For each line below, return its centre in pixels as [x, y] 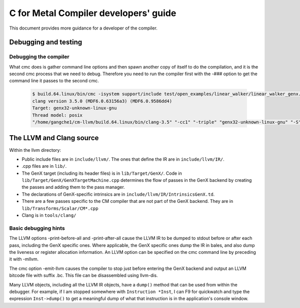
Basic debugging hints [37, 228]
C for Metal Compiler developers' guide [93, 13]
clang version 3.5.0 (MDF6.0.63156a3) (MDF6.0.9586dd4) [102, 101]
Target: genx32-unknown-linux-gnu [74, 108]
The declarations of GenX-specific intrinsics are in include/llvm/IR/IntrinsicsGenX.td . [118, 194]
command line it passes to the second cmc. [54, 81]
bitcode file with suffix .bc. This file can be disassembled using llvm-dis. [83, 275]
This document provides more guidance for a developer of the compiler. [83, 28]
